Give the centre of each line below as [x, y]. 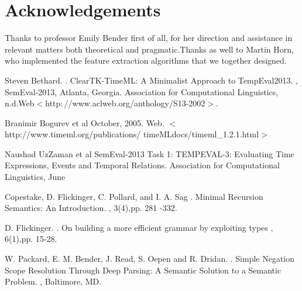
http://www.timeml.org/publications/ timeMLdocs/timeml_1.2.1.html [132, 134]
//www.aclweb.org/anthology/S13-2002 [135, 103]
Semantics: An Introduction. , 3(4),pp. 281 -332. [91, 208]
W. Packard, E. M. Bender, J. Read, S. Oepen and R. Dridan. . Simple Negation [150, 259]
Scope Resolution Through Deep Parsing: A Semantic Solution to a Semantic [143, 270]
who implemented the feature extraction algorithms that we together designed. [146, 60]
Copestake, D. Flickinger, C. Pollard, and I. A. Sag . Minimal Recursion [134, 196]
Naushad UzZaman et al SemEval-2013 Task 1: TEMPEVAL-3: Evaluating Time [150, 153]
